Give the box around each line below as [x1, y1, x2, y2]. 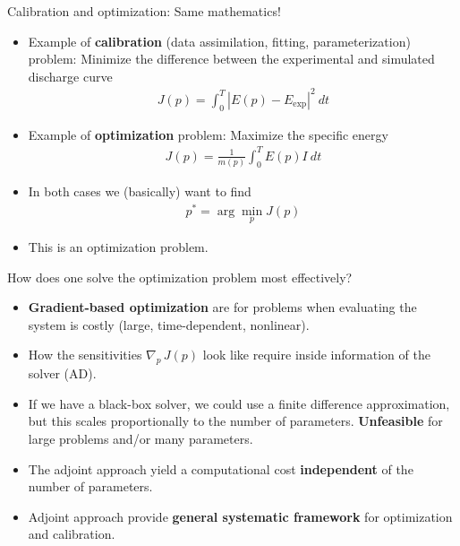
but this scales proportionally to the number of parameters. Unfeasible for [28, 412, 443, 430]
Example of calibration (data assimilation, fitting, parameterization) [28, 31, 411, 50]
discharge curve [28, 66, 113, 85]
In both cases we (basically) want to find [28, 182, 251, 201]
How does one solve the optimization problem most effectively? [7, 267, 353, 286]
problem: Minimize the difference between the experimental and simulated [28, 49, 435, 68]
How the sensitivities [28, 345, 142, 364]
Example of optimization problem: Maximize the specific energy [28, 125, 388, 143]
